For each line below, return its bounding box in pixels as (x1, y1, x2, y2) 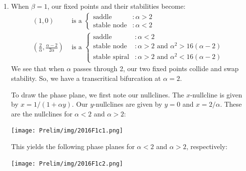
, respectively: (186, 141, 227, 152)
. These (220, 99, 242, 109)
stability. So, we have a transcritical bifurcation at (11, 73, 161, 83)
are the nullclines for (11, 108, 73, 118)
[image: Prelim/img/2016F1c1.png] (11, 127, 123, 134)
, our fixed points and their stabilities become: (47, 1, 185, 11)
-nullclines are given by (93, 99, 163, 109)
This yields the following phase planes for (11, 141, 135, 152)
